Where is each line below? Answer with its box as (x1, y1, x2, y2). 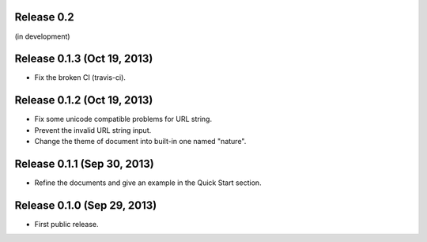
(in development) (14, 32, 70, 41)
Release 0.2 (14, 10, 74, 24)
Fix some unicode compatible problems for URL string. (34, 115, 213, 124)
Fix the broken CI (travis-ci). (34, 73, 127, 82)
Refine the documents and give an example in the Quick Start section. (34, 178, 262, 187)
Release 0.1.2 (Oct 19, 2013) (14, 93, 153, 107)
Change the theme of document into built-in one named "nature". (34, 137, 247, 146)
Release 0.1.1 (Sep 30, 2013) (14, 157, 154, 170)
